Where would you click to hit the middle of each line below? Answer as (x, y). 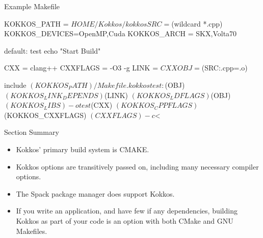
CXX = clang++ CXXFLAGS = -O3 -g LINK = (81, 68)
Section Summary (32, 132)
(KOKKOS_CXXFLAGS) (45, 115)
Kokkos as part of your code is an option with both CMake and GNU (125, 220)
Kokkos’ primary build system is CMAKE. (83, 149)
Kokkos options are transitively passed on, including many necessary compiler (137, 166)
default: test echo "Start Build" (52, 50)
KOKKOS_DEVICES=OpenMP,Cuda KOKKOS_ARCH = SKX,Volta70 (121, 33)
